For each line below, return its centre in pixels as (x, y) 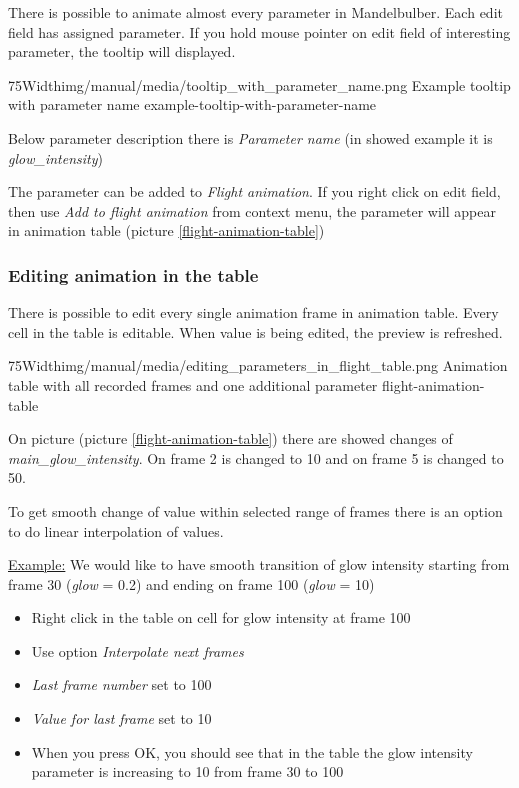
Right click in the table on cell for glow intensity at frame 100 (221, 617)
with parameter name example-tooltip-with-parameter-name (192, 104)
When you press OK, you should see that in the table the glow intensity (252, 751)
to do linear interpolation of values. (116, 530)
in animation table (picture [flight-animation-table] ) (166, 230)
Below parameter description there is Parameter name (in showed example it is (250, 137)
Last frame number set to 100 (121, 684)
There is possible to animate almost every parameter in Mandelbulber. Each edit (255, 12)
